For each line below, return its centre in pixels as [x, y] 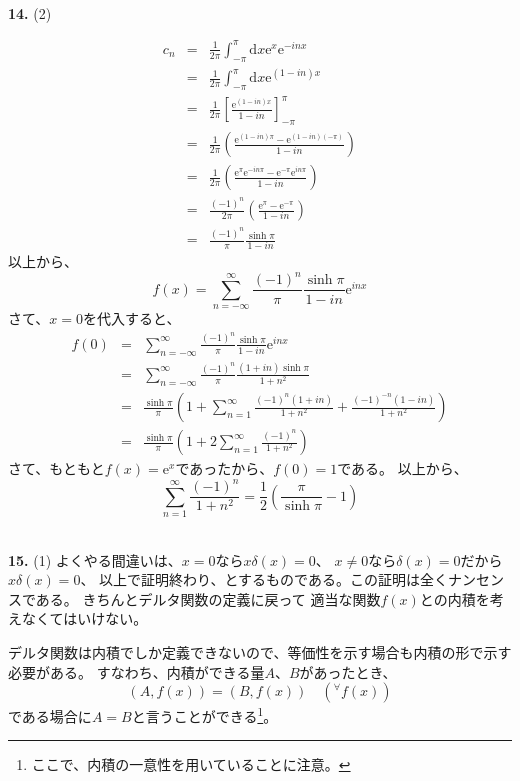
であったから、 [224, 468]
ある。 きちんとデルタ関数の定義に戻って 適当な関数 [208, 598]
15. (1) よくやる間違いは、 [95, 559]
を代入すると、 [131, 318]
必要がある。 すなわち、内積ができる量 [136, 671]
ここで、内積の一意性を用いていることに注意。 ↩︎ [191, 764]
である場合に [50, 715]
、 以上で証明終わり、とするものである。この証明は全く [264, 579]
